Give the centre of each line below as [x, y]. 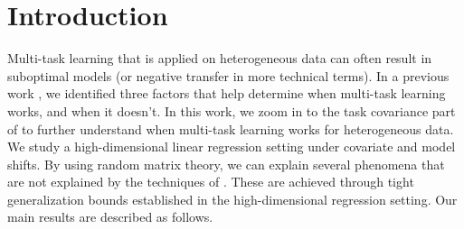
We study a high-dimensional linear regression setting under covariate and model [232, 147]
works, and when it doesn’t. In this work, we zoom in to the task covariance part [232, 110]
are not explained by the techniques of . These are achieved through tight [211, 182]
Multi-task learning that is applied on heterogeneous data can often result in [220, 58]
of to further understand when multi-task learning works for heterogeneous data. [231, 128]
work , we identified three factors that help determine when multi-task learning [227, 93]
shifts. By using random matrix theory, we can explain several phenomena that [226, 164]
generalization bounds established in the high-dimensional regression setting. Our [232, 199]
